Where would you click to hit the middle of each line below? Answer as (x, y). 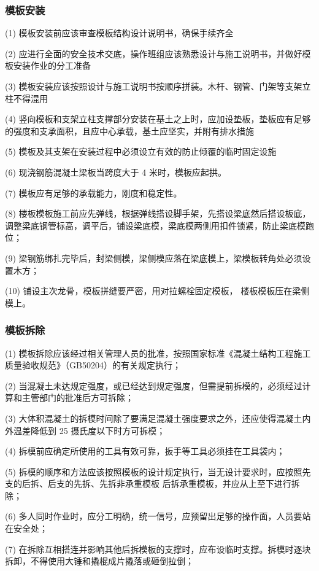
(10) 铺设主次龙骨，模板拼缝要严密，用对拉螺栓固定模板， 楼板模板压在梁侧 (157, 291)
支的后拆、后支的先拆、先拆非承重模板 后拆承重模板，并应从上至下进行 (148, 484)
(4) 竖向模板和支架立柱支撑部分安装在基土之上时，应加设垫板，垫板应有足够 (158, 119)
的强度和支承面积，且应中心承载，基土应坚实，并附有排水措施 (129, 130)
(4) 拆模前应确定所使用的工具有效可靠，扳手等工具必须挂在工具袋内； (145, 451)
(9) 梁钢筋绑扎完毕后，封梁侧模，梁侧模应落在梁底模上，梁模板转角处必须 (154, 258)
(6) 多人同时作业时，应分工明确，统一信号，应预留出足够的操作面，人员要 (154, 516)
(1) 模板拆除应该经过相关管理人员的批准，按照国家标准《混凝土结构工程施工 (158, 353)
